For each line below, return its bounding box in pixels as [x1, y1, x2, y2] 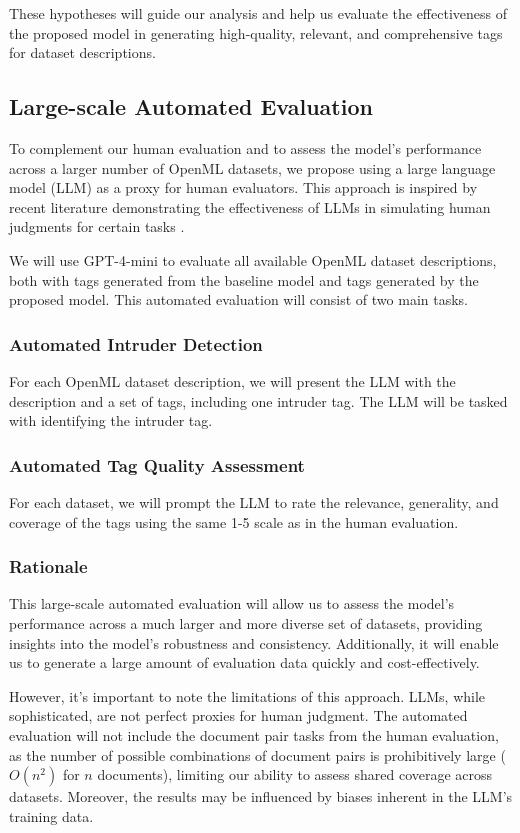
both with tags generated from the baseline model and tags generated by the [9, 269, 479, 290]
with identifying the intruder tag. [9, 410, 213, 431]
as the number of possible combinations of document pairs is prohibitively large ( [9, 744, 506, 765]
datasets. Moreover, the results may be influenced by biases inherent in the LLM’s [9, 786, 513, 807]
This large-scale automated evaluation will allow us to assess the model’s [9, 593, 455, 614]
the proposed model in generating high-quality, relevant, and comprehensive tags [9, 22, 503, 43]
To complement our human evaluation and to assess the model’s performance [9, 137, 482, 158]
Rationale [9, 554, 88, 579]
